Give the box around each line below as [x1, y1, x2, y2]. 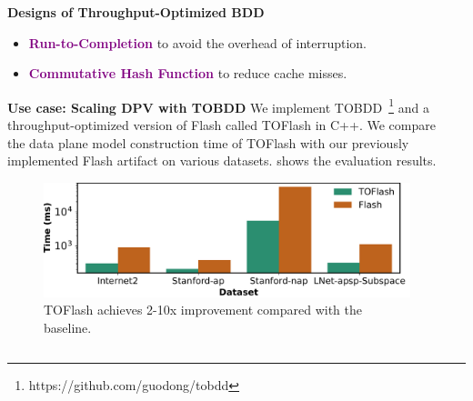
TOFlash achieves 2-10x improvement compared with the [44, 300, 362, 319]
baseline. [44, 317, 92, 336]
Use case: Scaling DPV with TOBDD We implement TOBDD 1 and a [7, 95, 429, 116]
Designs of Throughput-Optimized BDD [7, 3, 265, 21]
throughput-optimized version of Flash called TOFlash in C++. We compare [7, 115, 436, 135]
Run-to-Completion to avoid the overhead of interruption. [28, 33, 367, 52]
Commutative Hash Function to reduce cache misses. [28, 64, 347, 83]
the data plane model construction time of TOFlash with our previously [7, 133, 409, 152]
